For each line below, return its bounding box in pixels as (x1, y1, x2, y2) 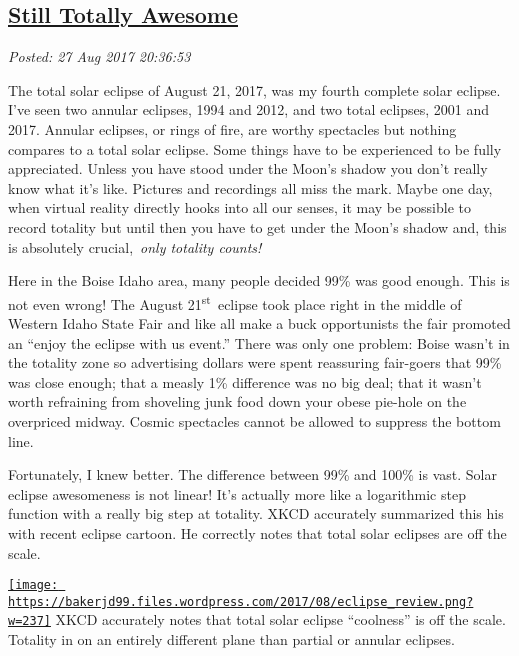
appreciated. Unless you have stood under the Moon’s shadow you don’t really (8, 158, 488, 179)
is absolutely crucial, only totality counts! (8, 236, 262, 257)
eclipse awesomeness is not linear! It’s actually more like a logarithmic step (8, 483, 466, 504)
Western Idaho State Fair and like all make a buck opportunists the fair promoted (8, 312, 511, 333)
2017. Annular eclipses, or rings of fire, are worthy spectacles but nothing (8, 118, 457, 139)
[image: (8, 578, 59, 593)
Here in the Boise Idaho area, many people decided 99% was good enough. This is (8, 270, 510, 291)
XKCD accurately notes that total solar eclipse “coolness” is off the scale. (55, 609, 506, 630)
